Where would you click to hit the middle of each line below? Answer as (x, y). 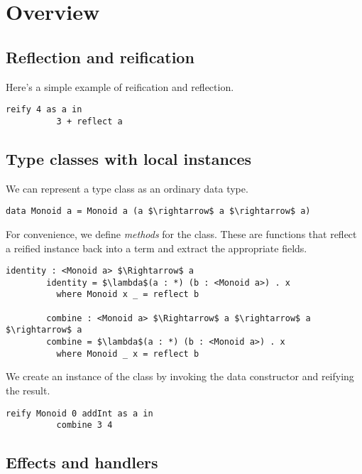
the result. (28, 390)
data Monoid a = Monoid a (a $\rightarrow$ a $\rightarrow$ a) (158, 211)
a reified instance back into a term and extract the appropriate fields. (157, 248)
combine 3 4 (84, 425)
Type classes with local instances (129, 158)
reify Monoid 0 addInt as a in (79, 413)
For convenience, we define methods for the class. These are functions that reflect (181, 233)
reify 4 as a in (44, 110)
